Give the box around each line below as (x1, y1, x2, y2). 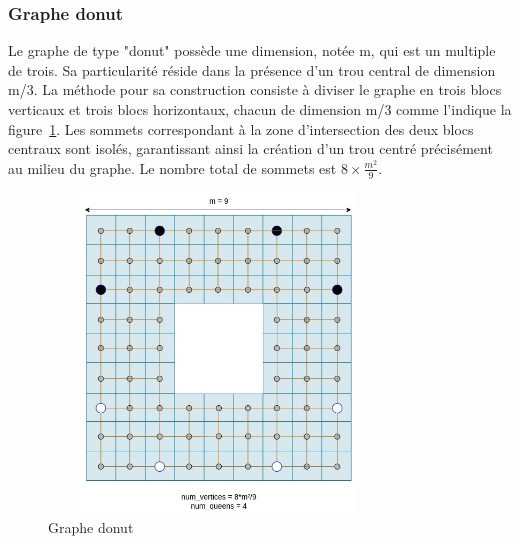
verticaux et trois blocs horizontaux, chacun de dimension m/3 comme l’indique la (8, 99, 512, 119)
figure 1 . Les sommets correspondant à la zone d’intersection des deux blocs (8, 118, 474, 139)
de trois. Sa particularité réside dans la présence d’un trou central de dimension (8, 59, 496, 80)
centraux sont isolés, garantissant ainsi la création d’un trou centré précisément (8, 138, 493, 159)
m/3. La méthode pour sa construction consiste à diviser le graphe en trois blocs (8, 79, 502, 100)
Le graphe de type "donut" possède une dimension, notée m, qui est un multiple (8, 40, 496, 61)
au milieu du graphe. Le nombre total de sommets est (8, 157, 337, 178)
